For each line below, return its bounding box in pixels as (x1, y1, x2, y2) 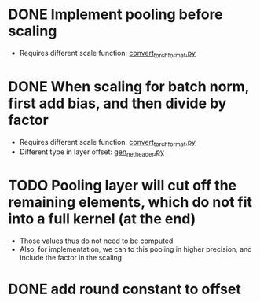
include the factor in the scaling (19, 253, 123, 263)
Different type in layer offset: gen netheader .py (19, 147, 165, 159)
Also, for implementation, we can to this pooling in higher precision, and (19, 245, 253, 254)
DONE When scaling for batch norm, (8, 77, 250, 95)
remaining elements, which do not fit (8, 193, 253, 212)
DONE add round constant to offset (8, 281, 241, 298)
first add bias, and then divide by (8, 94, 227, 112)
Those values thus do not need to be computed (19, 236, 174, 245)
